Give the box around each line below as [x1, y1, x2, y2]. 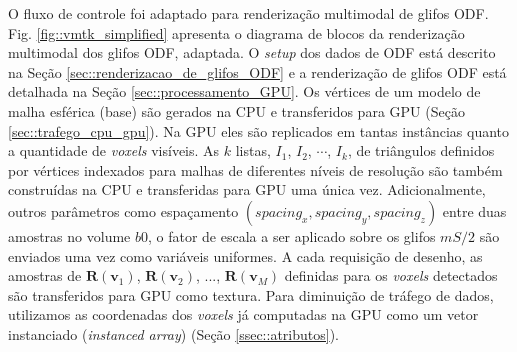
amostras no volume [8, 225, 131, 246]
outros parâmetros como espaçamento [8, 200, 239, 221]
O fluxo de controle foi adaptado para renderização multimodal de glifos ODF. [8, 3, 489, 23]
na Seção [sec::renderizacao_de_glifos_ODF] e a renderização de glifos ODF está [8, 61, 507, 82]
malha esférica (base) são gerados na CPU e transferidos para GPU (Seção [8, 100, 465, 121]
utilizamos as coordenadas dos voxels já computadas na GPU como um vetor [8, 304, 479, 325]
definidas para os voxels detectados [284, 265, 498, 286]
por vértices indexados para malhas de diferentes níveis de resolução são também [8, 159, 503, 180]
